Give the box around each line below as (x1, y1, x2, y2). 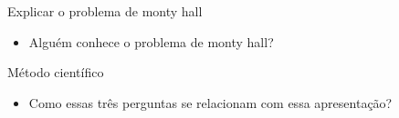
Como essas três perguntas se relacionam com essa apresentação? (28, 93, 393, 112)
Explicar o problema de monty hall (7, 2, 203, 20)
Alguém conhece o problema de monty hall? (28, 32, 274, 51)
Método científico (7, 63, 104, 82)
